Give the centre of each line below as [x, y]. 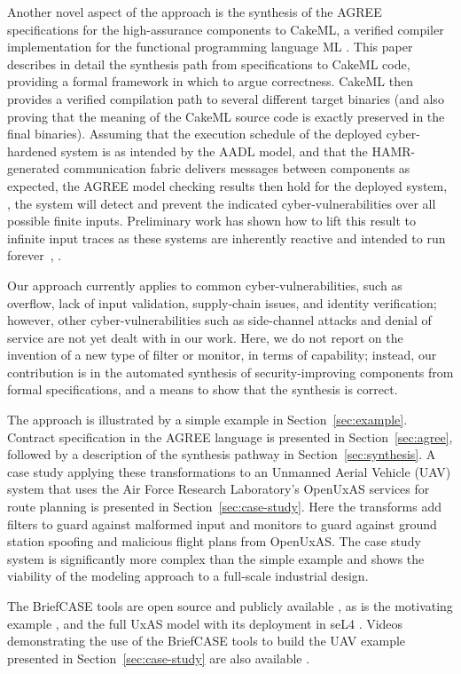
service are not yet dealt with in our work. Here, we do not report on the [205, 337]
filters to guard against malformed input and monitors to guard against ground [222, 523]
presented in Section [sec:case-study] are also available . [159, 658]
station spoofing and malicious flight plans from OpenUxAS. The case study [214, 541]
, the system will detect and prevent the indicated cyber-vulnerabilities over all [222, 203]
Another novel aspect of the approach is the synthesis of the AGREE [195, 12]
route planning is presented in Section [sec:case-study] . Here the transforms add [224, 507]
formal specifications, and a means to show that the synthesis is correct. [203, 389]
